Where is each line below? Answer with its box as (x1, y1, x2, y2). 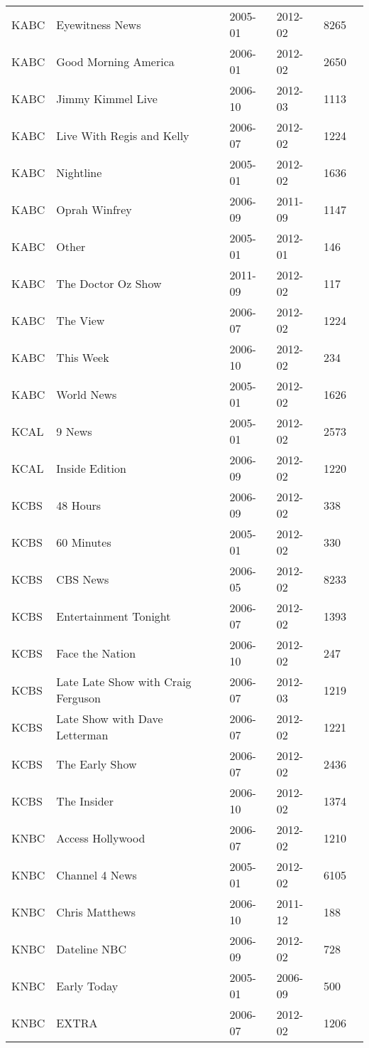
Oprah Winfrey (56, 200, 132, 218)
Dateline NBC (56, 940, 126, 957)
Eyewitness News (56, 16, 141, 33)
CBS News (56, 570, 109, 587)
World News (56, 385, 117, 402)
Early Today (56, 977, 119, 994)
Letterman (56, 727, 109, 743)
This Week (56, 348, 109, 365)
